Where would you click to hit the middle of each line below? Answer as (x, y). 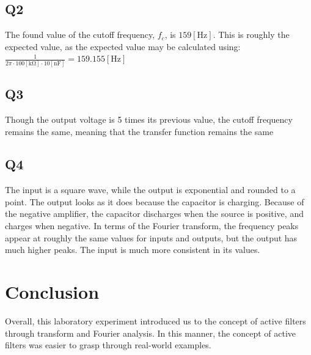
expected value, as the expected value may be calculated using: (123, 46)
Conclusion (52, 292)
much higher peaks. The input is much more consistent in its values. (133, 250)
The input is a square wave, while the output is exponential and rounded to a (150, 190)
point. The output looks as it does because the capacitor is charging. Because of (155, 201)
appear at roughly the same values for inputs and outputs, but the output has (151, 237)
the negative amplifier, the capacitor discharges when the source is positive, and (154, 214)
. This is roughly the (251, 35)
